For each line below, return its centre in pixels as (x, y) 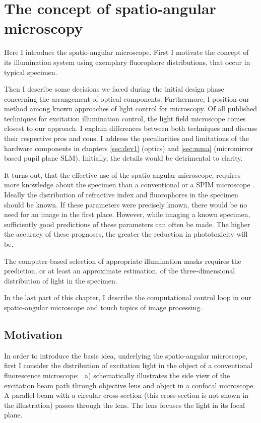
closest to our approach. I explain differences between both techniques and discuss (131, 128)
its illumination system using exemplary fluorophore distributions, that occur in (127, 62)
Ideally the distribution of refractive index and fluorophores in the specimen (121, 195)
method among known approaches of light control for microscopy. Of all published (131, 109)
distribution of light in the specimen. (61, 280)
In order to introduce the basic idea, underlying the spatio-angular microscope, (126, 355)
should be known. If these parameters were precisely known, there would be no (126, 204)
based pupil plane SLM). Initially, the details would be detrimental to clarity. (123, 158)
